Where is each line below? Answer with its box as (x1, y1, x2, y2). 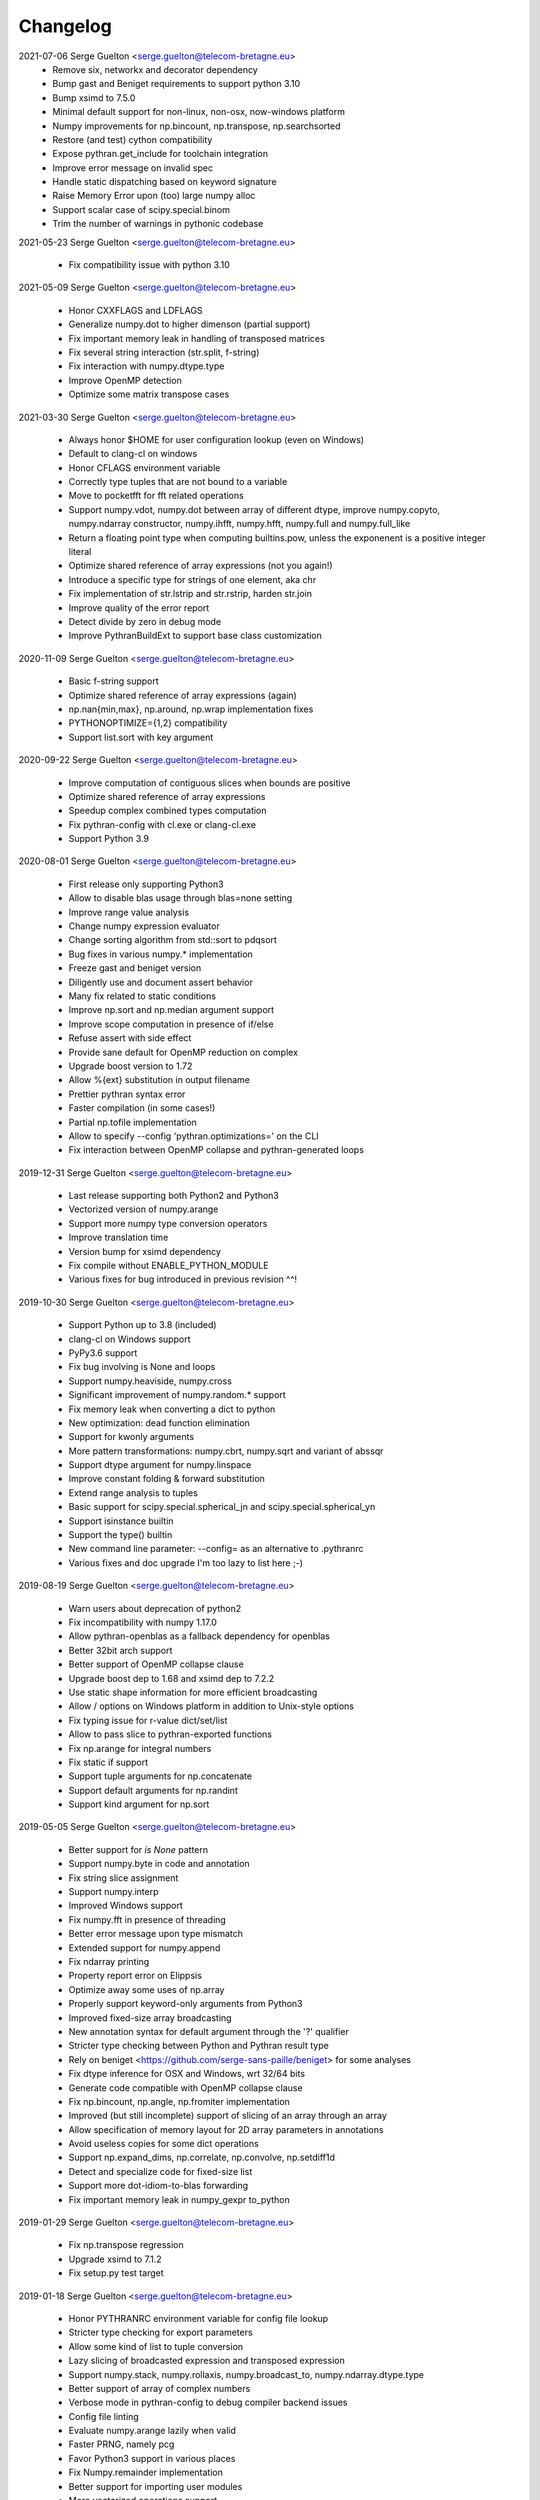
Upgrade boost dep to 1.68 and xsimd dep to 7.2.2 (68, 1672, 275, 1684)
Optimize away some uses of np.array (68, 1983, 225, 1995)
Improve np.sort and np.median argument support (68, 1004, 275, 1016)
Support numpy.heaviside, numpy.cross (68, 1375, 232, 1387)
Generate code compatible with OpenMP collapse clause (68, 2081, 304, 2094)
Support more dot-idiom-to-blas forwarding (68, 2180, 249, 2192)
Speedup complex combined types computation (68, 805, 267, 817)
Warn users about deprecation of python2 (68, 1602, 242, 1614)
